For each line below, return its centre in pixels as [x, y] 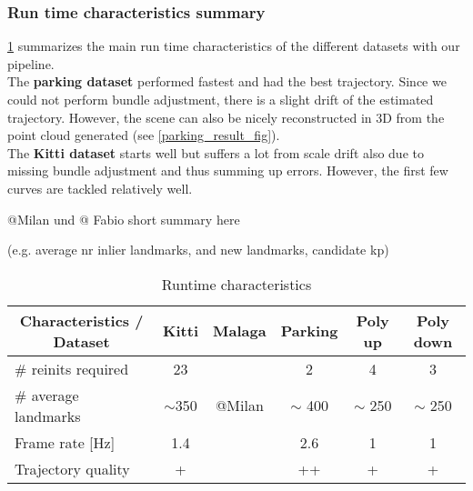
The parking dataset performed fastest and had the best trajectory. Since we [227, 81]
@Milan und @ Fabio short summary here [124, 219]
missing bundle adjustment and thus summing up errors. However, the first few [228, 170]
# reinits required [72, 368]
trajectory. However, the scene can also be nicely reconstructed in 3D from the [226, 117]
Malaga [240, 331]
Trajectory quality [72, 468]
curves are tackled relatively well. [100, 188]
